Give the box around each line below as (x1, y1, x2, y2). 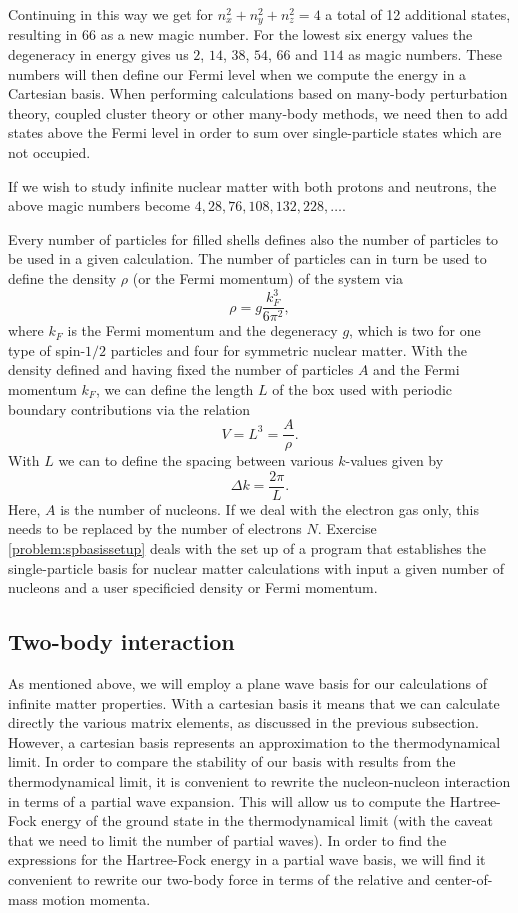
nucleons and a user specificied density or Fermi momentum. (8, 577, 378, 598)
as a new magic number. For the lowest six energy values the (100, 24, 473, 45)
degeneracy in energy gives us (8, 44, 189, 65)
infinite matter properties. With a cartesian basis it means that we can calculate (8, 692, 500, 713)
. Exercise (317, 518, 377, 539)
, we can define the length (95, 378, 254, 399)
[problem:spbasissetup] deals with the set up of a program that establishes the (8, 538, 486, 559)
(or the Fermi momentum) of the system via (132, 267, 404, 288)
